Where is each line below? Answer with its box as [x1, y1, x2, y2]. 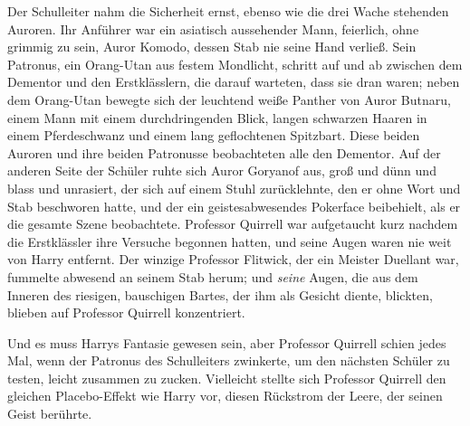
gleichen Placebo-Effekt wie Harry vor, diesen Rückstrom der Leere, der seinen [7, 386, 443, 405]
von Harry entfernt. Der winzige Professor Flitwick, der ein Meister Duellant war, [7, 250, 459, 269]
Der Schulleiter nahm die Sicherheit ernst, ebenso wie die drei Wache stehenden [7, 2, 449, 20]
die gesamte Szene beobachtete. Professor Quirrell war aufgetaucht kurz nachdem [7, 214, 458, 233]
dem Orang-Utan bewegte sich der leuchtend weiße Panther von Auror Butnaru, [7, 90, 451, 109]
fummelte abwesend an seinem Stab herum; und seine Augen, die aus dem [7, 267, 418, 286]
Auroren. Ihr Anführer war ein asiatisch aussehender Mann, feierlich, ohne [7, 19, 419, 38]
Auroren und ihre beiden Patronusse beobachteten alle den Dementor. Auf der [7, 143, 441, 162]
